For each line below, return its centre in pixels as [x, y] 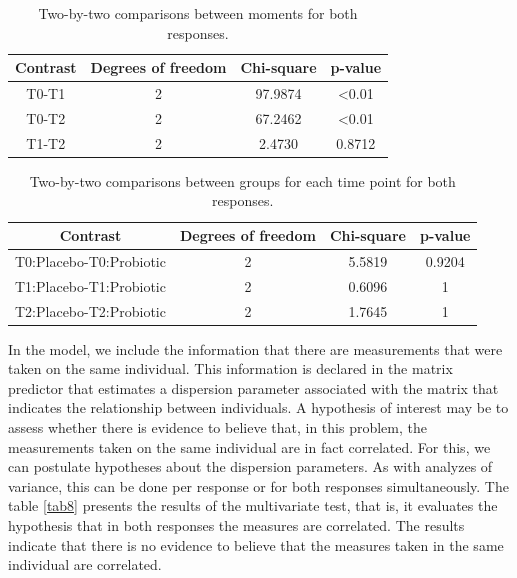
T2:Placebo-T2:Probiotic [90, 310]
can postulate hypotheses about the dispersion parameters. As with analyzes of [250, 466]
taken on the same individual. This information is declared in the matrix [230, 368]
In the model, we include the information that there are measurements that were [255, 348]
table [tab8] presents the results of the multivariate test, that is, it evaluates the [253, 505]
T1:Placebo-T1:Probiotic [90, 285]
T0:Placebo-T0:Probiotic [90, 260]
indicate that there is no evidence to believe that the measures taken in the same [256, 544]
